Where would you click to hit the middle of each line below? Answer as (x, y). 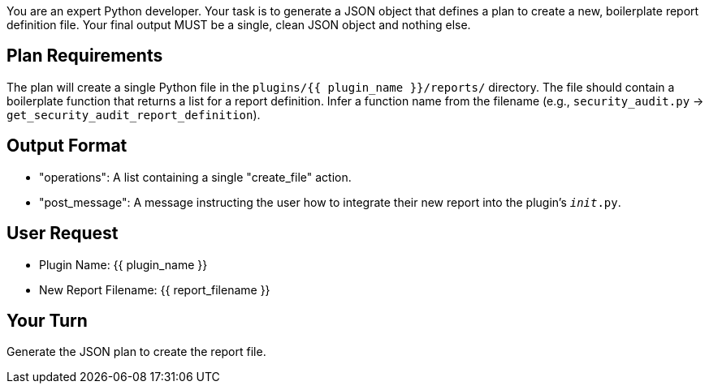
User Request (63, 234)
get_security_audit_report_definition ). (134, 114)
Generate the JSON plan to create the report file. (136, 352)
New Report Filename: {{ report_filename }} (155, 289)
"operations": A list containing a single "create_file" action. (195, 177)
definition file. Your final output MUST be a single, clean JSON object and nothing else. (239, 25)
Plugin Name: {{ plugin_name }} (123, 264)
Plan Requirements (85, 56)
